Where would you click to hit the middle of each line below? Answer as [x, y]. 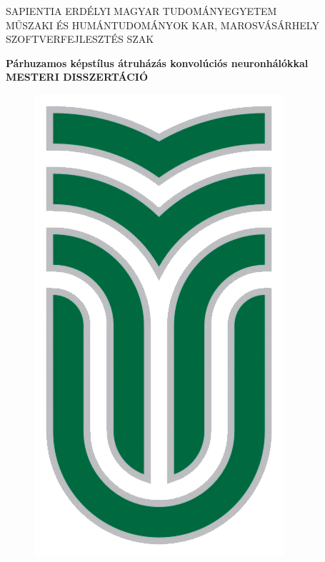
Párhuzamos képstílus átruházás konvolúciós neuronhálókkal [157, 62]
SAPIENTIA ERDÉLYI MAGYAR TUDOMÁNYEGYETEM [141, 11]
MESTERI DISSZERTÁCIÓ [77, 77]
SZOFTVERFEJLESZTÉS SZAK [80, 39]
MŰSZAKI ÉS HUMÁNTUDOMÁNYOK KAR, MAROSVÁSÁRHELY [162, 25]
